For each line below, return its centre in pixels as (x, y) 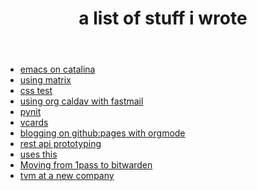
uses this (38, 154)
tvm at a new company (67, 176)
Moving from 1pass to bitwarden (86, 165)
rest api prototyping (60, 144)
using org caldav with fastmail (81, 101)
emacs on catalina (57, 69)
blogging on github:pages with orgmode (102, 133)
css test (36, 91)
